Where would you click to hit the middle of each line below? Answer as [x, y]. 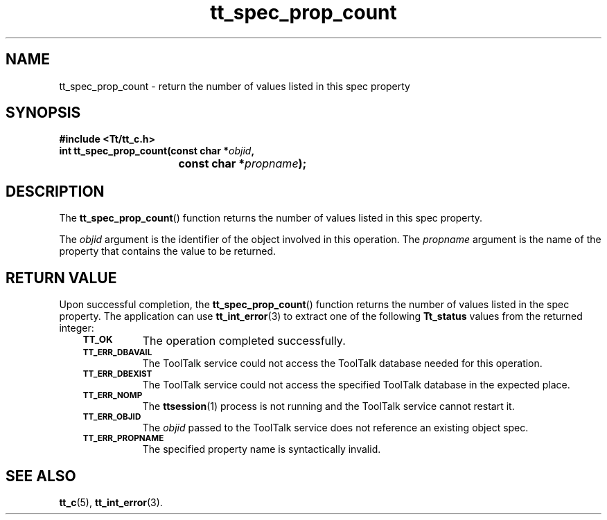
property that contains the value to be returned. [168, 251]
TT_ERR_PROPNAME [123, 439]
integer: [77, 328]
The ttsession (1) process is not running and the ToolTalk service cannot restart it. [328, 406]
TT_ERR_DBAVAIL [117, 353]
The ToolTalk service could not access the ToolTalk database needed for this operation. [342, 364]
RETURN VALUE [61, 278]
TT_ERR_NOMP [113, 396]
